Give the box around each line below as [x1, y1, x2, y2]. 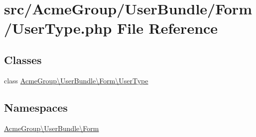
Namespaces [4, 99, 68, 115]
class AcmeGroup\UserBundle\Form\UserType [4, 75, 148, 85]
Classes [4, 52, 42, 67]
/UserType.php [4, 18, 112, 38]
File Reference [117, 18, 218, 38]
